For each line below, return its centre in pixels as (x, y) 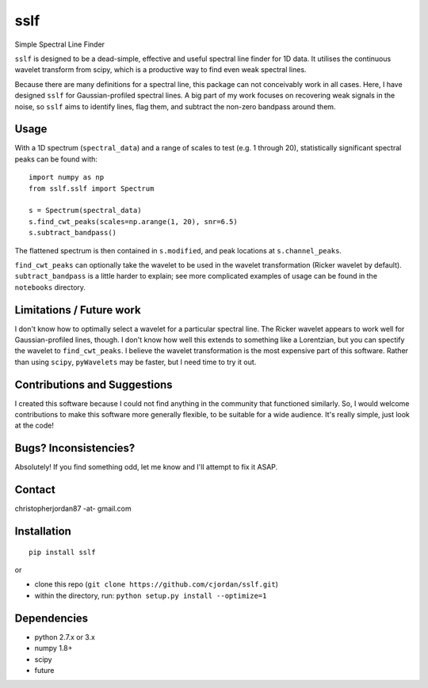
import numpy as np (67, 177)
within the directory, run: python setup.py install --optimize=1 (151, 595)
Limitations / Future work (78, 310)
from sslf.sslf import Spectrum (92, 188)
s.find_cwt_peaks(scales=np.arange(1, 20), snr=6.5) (133, 221)
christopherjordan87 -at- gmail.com (73, 509)
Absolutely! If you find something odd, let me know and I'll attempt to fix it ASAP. (146, 467)
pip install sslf (62, 552)
